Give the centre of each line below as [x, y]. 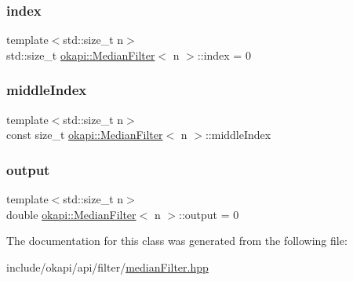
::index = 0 [224, 55]
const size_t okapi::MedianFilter [85, 135]
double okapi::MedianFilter [71, 214]
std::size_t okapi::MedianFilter [81, 55]
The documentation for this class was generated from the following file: [177, 241]
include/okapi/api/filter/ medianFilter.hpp [107, 266]
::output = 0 [209, 214]
